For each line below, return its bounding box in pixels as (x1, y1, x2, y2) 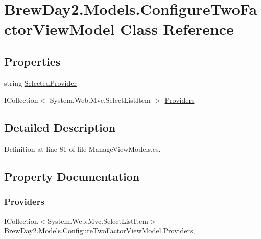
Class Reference (120, 18, 234, 39)
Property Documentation (4, 169, 140, 184)
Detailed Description (4, 119, 116, 135)
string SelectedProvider (4, 77, 77, 88)
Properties (4, 53, 61, 69)
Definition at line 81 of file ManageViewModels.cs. (4, 144, 161, 154)
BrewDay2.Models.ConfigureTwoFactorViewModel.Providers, (4, 225, 195, 236)
